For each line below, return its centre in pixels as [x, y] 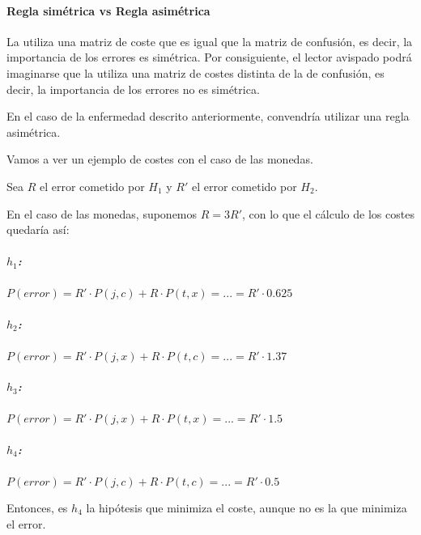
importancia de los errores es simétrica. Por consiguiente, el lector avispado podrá [209, 57]
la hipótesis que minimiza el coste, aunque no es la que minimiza [247, 507]
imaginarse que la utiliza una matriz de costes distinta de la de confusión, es [196, 72]
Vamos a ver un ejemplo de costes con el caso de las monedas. [160, 159]
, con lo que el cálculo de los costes [328, 213]
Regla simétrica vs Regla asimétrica [108, 10]
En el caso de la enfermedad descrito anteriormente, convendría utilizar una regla [208, 116]
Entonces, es [37, 507]
